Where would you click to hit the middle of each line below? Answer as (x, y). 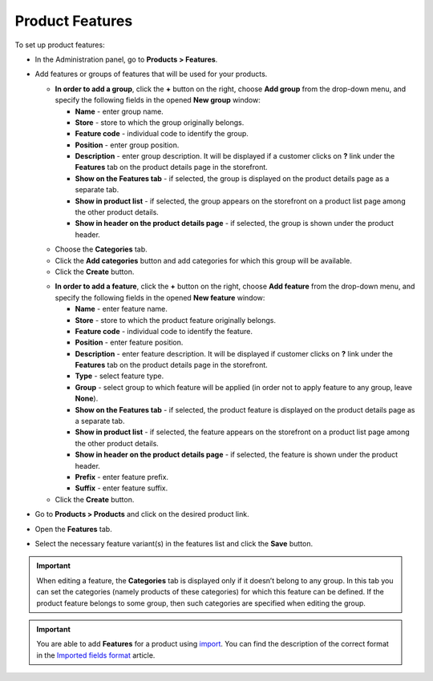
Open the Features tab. (73, 529)
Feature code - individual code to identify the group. (162, 134)
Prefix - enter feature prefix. (121, 477)
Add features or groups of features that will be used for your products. (151, 74)
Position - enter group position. (127, 145)
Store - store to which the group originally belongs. (160, 122)
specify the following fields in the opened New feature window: (160, 297)
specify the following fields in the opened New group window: (158, 100)
